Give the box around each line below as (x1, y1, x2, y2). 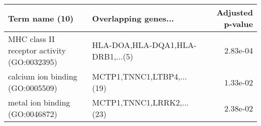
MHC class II (8, 33, 55, 44)
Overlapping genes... (92, 12, 174, 24)
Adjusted (216, 6, 253, 18)
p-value (224, 18, 253, 29)
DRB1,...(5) (92, 50, 134, 62)
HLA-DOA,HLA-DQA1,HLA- (92, 38, 197, 50)
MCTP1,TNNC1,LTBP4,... (92, 70, 187, 82)
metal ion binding (8, 96, 70, 108)
